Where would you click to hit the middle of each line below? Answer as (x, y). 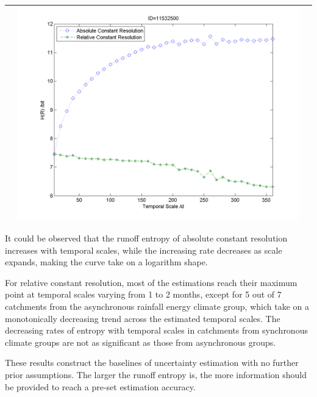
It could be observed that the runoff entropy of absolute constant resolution (146, 238)
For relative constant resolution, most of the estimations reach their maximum (151, 282)
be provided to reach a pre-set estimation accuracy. (100, 386)
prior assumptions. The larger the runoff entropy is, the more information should (156, 375)
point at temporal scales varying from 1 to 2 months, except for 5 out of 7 (143, 294)
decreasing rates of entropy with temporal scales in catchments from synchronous (156, 330)
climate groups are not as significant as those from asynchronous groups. (141, 342)
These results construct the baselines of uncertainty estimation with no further (152, 363)
